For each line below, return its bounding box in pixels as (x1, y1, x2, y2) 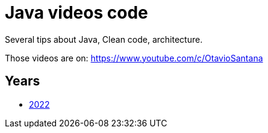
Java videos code (5, 2, 148, 23)
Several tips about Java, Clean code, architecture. (5, 34, 203, 45)
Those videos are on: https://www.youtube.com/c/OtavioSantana (5, 52, 263, 63)
